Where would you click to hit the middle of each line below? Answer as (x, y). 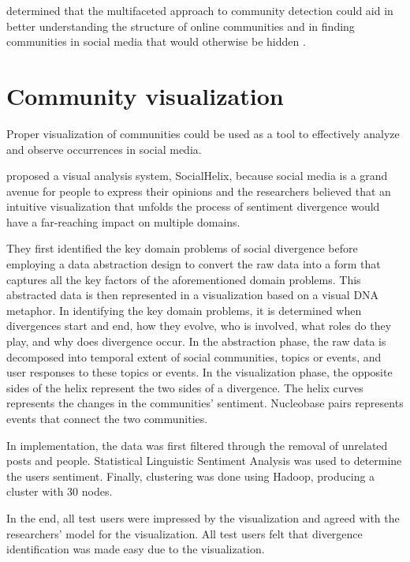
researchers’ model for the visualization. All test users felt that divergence (184, 533)
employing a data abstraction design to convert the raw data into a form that (194, 264)
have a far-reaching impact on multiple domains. (123, 221)
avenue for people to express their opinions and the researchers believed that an (199, 191)
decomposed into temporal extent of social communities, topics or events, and (194, 356)
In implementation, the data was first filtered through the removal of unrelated (197, 445)
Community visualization (145, 95)
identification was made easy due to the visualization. (136, 549)
